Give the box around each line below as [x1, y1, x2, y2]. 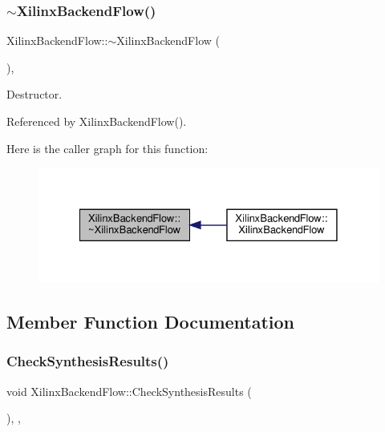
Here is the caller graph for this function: [6, 139, 209, 156]
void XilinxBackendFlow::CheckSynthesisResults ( [6, 382, 252, 399]
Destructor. [6, 86, 63, 103]
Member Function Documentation [6, 309, 295, 333]
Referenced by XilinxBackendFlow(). [6, 113, 187, 129]
